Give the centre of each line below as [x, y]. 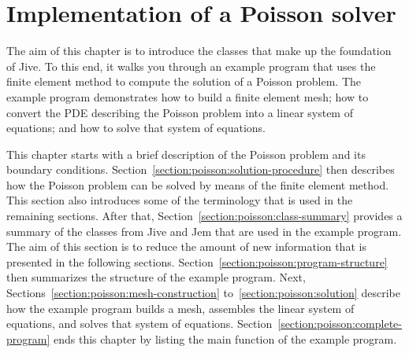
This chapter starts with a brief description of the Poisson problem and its [186, 154]
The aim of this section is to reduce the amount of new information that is [186, 246]
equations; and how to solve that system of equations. [136, 128]
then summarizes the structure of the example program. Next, [156, 277]
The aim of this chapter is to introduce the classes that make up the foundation [199, 51]
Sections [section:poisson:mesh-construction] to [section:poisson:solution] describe [203, 293]
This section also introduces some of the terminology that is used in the [180, 200]
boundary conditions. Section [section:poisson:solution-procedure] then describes [201, 169]
